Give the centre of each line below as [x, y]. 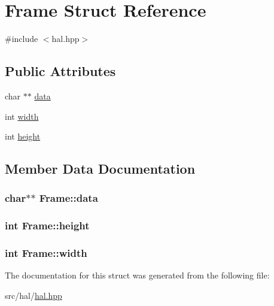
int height [23, 136]
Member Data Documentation [100, 169]
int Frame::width [46, 253]
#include [22, 39]
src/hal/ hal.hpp [34, 295]
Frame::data [68, 198]
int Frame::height [47, 225]
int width [22, 116]
